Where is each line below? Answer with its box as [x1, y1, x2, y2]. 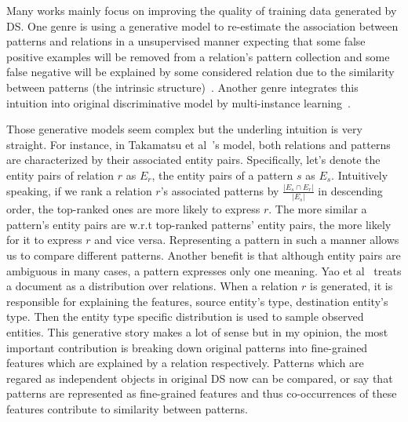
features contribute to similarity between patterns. [6, 400, 248, 417]
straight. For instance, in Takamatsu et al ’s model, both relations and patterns [6, 136, 391, 152]
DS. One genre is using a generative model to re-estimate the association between [6, 17, 399, 34]
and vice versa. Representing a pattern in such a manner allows [94, 231, 399, 248]
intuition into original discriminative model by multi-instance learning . [6, 94, 352, 111]
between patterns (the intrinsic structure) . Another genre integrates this [6, 78, 359, 95]
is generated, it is [310, 278, 393, 294]
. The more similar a [268, 201, 367, 217]
